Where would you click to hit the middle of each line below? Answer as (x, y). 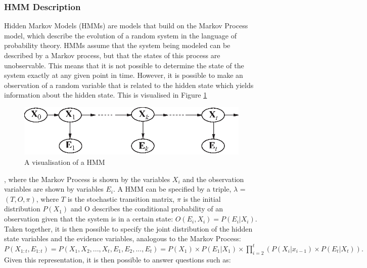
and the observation (213, 179)
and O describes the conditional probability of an (147, 209)
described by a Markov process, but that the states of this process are (112, 55)
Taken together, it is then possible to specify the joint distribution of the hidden (128, 228)
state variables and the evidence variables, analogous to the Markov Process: (123, 238)
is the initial (202, 198)
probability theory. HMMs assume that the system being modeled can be (117, 45)
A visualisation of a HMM (65, 162)
